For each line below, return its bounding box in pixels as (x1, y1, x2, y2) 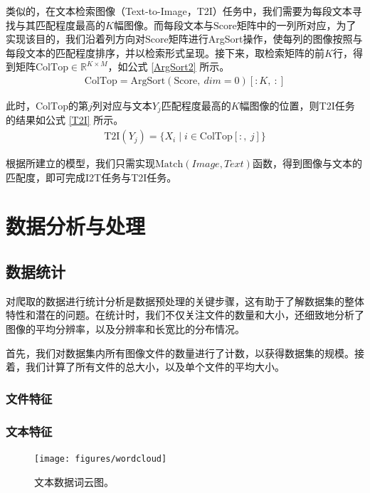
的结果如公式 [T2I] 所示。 (6, 112, 124, 127)
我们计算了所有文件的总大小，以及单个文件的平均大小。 (25, 359, 285, 374)
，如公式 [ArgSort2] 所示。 (107, 59, 230, 74)
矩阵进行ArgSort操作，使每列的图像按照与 (168, 31, 363, 46)
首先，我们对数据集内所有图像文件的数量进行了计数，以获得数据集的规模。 (6, 345, 354, 360)
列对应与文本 (92, 98, 152, 112)
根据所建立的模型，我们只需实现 (6, 156, 155, 171)
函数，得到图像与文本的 (252, 156, 362, 171)
